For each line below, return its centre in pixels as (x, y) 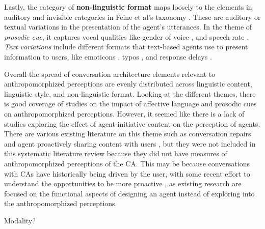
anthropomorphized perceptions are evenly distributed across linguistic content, (128, 84)
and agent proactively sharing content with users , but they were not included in (130, 143)
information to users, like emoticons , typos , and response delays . (108, 56)
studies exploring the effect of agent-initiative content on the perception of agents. (132, 123)
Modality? (20, 220)
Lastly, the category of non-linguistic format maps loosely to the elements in (128, 7)
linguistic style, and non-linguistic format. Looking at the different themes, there (130, 93)
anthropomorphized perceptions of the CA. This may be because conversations (127, 163)
